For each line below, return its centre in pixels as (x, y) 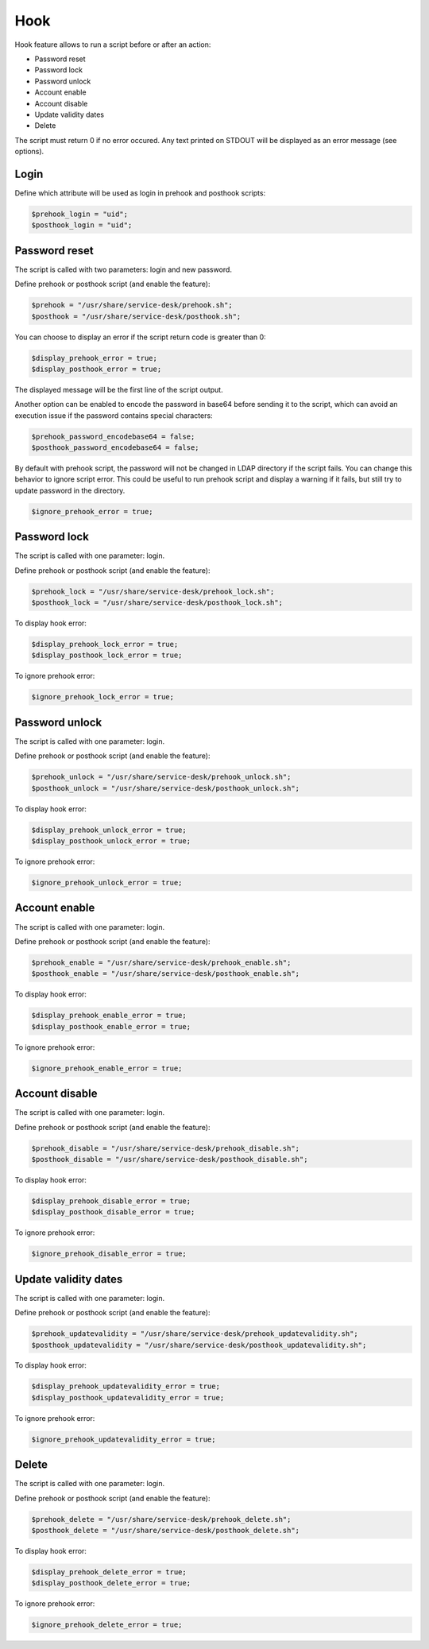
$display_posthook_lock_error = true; (107, 655)
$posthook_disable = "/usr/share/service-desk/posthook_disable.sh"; (170, 1159)
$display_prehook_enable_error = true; (109, 1016)
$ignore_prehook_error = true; (93, 511)
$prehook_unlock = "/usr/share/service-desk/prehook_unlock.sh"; (161, 777)
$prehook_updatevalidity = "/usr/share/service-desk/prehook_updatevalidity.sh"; (195, 1334)
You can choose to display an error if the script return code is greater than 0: (140, 337)
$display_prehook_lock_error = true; (105, 645)
